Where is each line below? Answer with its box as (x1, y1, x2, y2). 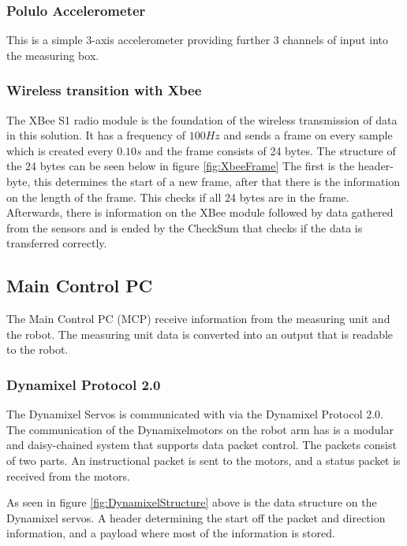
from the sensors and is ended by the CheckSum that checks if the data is (6, 219, 363, 236)
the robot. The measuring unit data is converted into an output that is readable (6, 325, 394, 342)
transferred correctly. (6, 235, 107, 251)
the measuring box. (6, 46, 99, 63)
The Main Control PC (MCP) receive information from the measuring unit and (6, 310, 390, 327)
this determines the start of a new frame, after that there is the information (33, 173, 401, 189)
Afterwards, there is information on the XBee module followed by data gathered (6, 204, 394, 221)
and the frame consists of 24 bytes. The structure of (145, 142, 396, 158)
